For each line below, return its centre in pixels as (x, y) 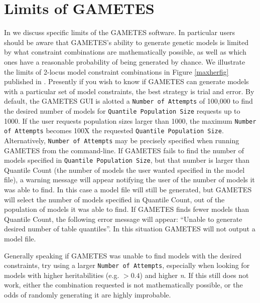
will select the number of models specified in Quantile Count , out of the (114, 199)
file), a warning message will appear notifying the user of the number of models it (129, 180)
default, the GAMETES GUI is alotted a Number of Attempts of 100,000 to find (128, 101)
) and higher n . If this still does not (194, 275)
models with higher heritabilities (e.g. (62, 275)
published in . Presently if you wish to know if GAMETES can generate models (126, 81)
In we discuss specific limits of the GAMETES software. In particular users (120, 32)
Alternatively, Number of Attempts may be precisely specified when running (122, 140)
